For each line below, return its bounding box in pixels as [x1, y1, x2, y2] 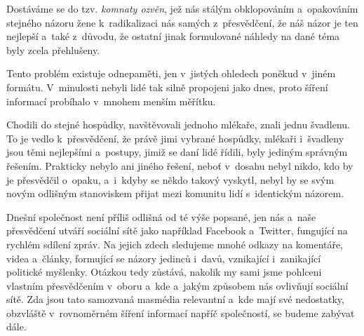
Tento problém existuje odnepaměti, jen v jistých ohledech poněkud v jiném [6, 66, 336, 81]
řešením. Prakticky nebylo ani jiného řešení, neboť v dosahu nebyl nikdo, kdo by [6, 158, 353, 173]
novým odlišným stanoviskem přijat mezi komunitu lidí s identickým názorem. [6, 186, 344, 201]
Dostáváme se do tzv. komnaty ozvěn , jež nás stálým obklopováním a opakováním [6, 1, 358, 15]
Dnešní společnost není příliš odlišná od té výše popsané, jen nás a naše [6, 209, 316, 224]
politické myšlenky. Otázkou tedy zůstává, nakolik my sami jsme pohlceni [6, 264, 322, 279]
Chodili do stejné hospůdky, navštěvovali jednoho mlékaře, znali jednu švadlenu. [6, 117, 351, 132]
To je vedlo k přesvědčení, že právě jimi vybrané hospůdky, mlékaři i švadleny [6, 130, 344, 145]
